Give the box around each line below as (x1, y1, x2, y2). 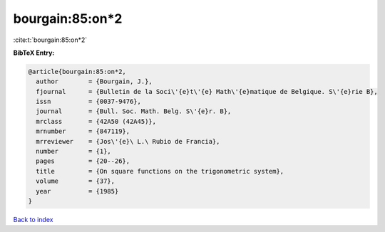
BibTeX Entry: (13, 48, 55, 57)
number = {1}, (36, 147, 112, 156)
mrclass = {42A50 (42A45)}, (36, 117, 157, 125)
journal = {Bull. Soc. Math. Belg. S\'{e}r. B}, (36, 107, 232, 115)
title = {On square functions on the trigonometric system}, (36, 167, 284, 175)
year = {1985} (36, 187, 119, 195)
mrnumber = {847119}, (36, 127, 130, 135)
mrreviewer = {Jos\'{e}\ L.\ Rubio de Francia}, (36, 137, 220, 145)
